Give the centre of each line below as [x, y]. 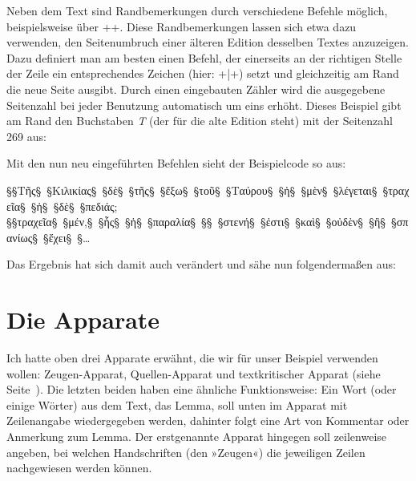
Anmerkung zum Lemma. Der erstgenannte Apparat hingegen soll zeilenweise [197, 436]
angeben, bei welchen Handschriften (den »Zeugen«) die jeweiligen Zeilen [186, 452]
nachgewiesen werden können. [79, 468]
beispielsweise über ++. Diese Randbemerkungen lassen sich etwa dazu [182, 26]
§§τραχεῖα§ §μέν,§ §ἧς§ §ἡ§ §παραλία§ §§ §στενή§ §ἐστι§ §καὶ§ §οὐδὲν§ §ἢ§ [196, 222]
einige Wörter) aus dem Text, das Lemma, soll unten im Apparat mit [177, 404]
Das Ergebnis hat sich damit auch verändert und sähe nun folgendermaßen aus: [201, 264]
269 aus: [26, 136]
